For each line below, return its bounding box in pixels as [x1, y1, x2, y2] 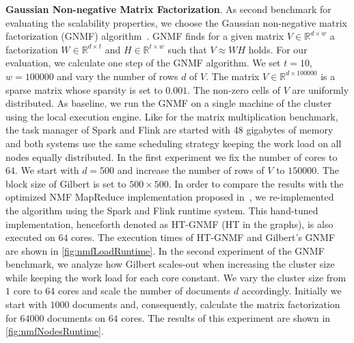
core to [13, 283, 42, 298]
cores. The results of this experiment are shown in [121, 310, 331, 325]
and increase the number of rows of [117, 163, 264, 177]
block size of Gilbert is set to [5, 176, 126, 190]
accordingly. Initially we [241, 283, 342, 298]
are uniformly [292, 82, 349, 97]
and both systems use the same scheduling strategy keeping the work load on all [5, 136, 342, 150]
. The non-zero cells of [187, 82, 281, 97]
